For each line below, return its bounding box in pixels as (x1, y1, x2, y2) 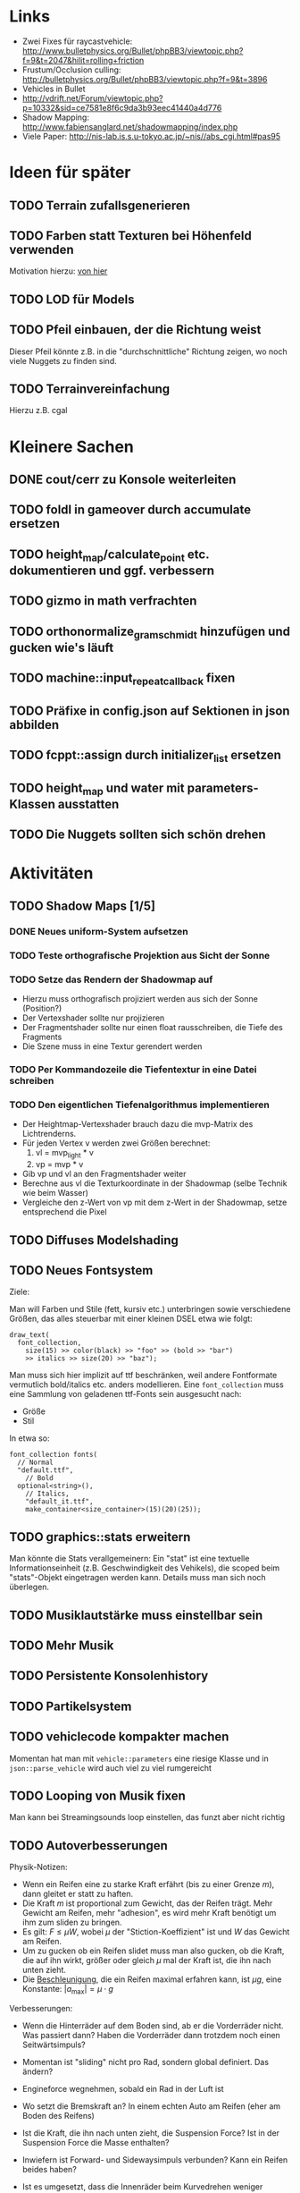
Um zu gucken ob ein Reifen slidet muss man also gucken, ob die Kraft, (21, 1945, 285, 1956)
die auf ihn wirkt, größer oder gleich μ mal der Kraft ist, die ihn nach (21, 1955, 271, 1966)
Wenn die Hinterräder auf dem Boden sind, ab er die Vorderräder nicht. (21, 2019, 284, 2031)
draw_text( (9, 1331, 50, 1340)
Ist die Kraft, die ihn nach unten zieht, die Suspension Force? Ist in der (21, 2127, 279, 2138)
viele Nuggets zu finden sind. (9, 355, 118, 366)
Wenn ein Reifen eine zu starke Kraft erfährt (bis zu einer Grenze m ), (21, 1879, 275, 1890)
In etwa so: (9, 1433, 50, 1444)
